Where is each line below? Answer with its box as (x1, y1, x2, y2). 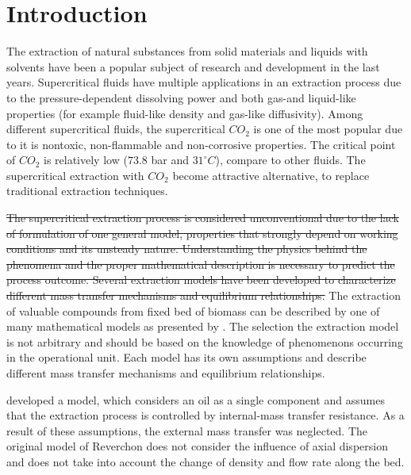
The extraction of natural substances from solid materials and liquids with (6, 43, 368, 59)
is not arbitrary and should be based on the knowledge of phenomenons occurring (6, 333, 403, 350)
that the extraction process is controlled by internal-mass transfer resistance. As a (6, 407, 405, 423)
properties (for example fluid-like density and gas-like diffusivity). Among (6, 105, 363, 121)
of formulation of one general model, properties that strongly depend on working (6, 224, 398, 241)
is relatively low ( (44, 151, 128, 168)
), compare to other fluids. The (215, 151, 366, 168)
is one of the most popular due (253, 121, 403, 137)
